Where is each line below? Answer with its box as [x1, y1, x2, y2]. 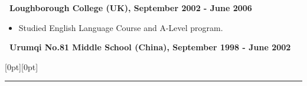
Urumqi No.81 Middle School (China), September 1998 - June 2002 [9, 41, 291, 53]
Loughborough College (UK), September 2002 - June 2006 [9, 2, 252, 13]
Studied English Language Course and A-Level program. [18, 21, 223, 33]
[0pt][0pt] [5, 60, 38, 73]
